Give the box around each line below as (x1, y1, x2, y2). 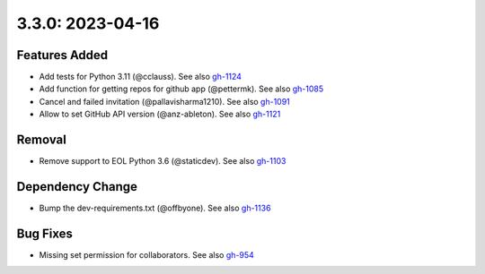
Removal (16, 133, 66, 148)
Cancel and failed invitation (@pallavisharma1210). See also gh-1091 (39, 96, 291, 107)
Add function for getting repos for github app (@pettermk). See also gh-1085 (39, 83, 324, 94)
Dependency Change (16, 179, 138, 194)
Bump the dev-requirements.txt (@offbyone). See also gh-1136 (39, 202, 271, 214)
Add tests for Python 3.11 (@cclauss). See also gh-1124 (39, 72, 242, 82)
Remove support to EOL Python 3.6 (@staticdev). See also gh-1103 (39, 156, 287, 167)
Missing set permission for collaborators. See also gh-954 (39, 249, 255, 260)
